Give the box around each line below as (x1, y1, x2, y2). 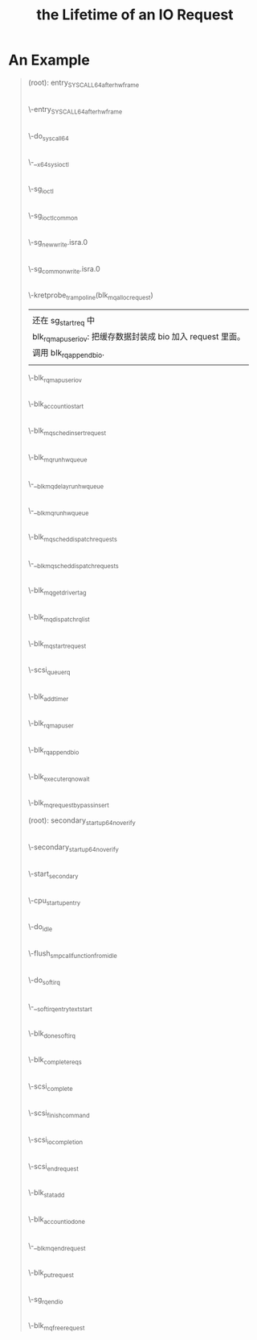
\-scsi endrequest (27, 1161, 79, 1173)
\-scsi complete (27, 1081, 74, 1093)
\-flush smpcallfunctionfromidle (27, 948, 118, 960)
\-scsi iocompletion (27, 1135, 83, 1146)
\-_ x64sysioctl (27, 157, 70, 169)
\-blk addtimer (27, 691, 69, 703)
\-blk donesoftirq (27, 1028, 76, 1040)
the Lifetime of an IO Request (35, 6, 235, 24)
